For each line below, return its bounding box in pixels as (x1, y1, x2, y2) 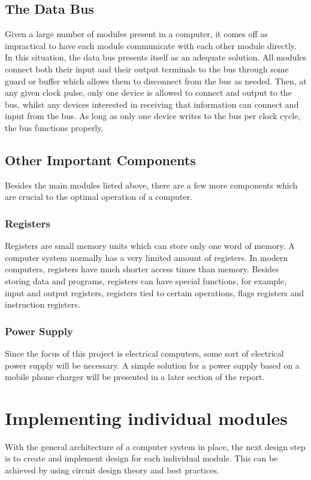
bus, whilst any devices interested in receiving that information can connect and (5, 98, 299, 110)
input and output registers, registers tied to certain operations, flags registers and (5, 286, 304, 299)
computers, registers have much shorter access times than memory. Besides (5, 263, 279, 275)
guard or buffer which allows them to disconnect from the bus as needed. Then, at (5, 74, 307, 87)
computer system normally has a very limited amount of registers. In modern (5, 251, 288, 263)
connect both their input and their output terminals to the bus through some (5, 62, 289, 75)
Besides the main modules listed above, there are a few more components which (5, 178, 298, 191)
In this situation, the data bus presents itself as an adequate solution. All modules (5, 51, 307, 63)
